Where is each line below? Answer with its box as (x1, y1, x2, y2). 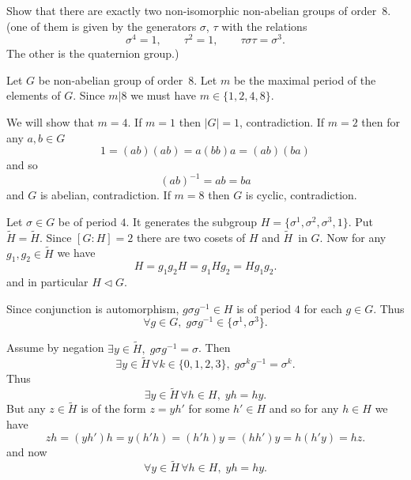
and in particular (6, 274, 89, 290)
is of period (236, 300, 292, 316)
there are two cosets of (136, 229, 246, 245)
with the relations (221, 17, 307, 34)
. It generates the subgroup (126, 213, 257, 229)
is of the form (81, 400, 146, 417)
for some (188, 400, 230, 417)
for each (304, 300, 342, 316)
